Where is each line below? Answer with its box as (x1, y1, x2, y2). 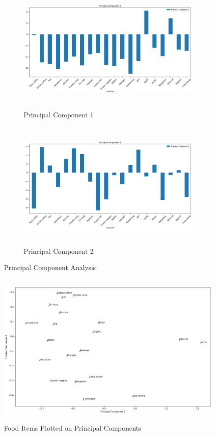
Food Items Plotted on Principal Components (4, 422, 141, 433)
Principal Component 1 (24, 109, 94, 119)
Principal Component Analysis (4, 262, 96, 272)
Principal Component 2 (24, 245, 94, 256)
